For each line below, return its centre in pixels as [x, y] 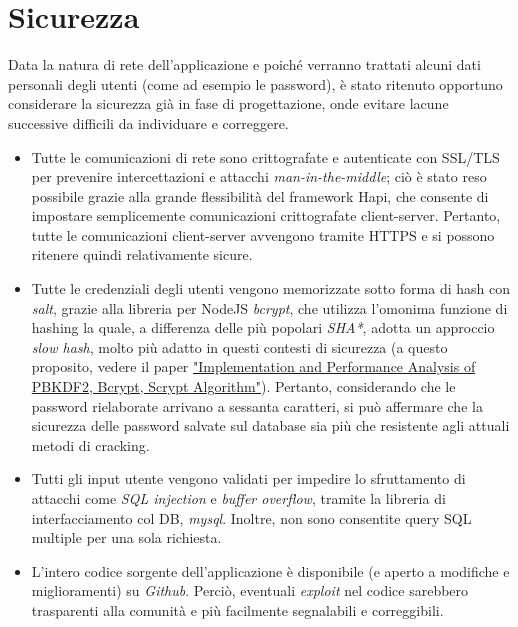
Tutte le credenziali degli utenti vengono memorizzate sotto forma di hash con [270, 288]
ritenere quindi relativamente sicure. [142, 254]
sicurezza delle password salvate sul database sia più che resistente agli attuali [270, 425]
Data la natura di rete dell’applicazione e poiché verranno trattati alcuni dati [244, 64]
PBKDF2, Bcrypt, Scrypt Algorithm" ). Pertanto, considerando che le [243, 386]
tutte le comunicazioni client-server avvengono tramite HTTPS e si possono [263, 234]
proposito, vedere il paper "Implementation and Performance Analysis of [253, 366]
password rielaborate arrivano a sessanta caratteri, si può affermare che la [257, 405]
